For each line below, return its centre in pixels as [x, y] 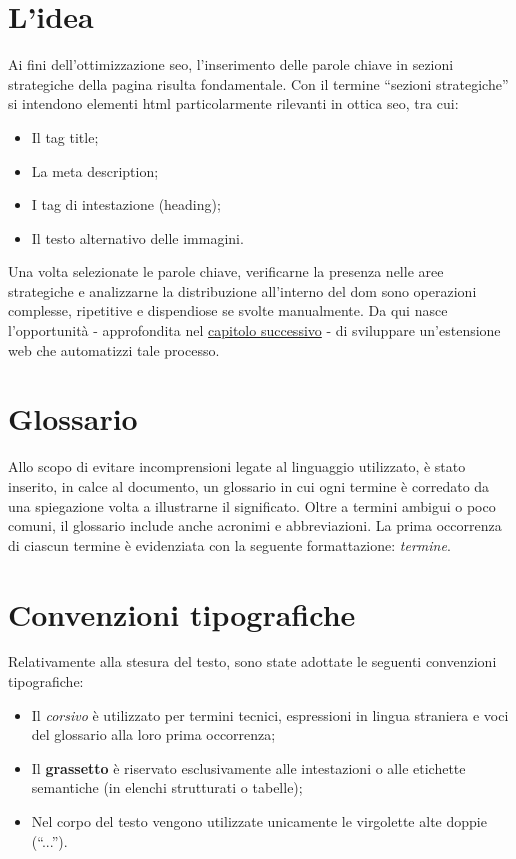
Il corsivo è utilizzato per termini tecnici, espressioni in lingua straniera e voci [270, 714]
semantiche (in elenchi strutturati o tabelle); [167, 787]
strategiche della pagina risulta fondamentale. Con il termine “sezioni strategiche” [258, 83]
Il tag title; [65, 136]
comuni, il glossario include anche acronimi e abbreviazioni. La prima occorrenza [255, 525]
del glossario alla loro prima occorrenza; [153, 734]
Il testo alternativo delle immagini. [137, 237]
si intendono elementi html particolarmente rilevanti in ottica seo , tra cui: [233, 103]
